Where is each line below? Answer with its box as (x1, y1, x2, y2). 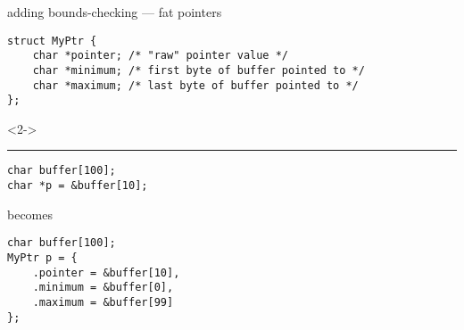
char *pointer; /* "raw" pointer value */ (32, 49, 288, 62)
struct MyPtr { (7, 34, 97, 47)
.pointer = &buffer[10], (32, 266, 180, 279)
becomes (7, 204, 54, 223)
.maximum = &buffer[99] (32, 296, 174, 309)
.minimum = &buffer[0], (32, 281, 174, 294)
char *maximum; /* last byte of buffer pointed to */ (32, 78, 359, 92)
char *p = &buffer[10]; (7, 179, 148, 193)
